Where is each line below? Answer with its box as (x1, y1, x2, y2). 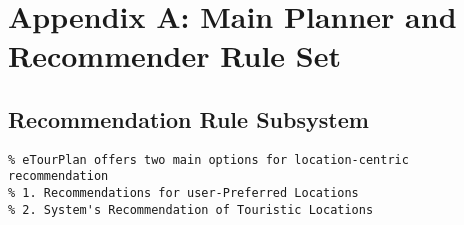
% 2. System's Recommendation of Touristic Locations (8, 202, 374, 217)
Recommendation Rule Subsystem (8, 103, 369, 134)
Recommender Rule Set (8, 35, 342, 76)
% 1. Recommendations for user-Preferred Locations (8, 186, 359, 201)
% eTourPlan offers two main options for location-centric (8, 152, 409, 167)
